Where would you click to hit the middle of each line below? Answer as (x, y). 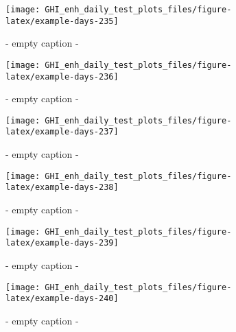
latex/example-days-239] (62, 243)
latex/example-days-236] (62, 76)
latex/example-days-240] (62, 299)
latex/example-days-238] (62, 188)
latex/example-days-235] (62, 21)
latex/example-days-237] (62, 132)
